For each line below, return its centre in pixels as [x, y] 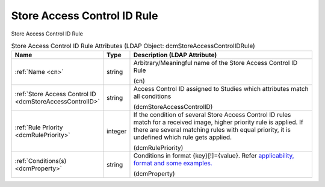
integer [116, 131]
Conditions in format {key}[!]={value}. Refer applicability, [214, 156]
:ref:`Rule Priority [39, 127]
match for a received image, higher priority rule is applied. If [218, 122]
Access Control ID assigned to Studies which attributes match [221, 89]
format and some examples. [173, 164]
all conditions [152, 96]
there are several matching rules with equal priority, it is [212, 130]
